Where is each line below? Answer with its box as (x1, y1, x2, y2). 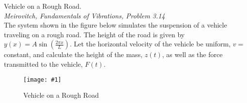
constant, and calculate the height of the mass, (4, 49, 143, 59)
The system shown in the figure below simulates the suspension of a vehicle (4, 20, 227, 30)
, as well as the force (162, 49, 223, 59)
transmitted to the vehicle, (4, 59, 83, 69)
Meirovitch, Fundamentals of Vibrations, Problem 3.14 (4, 10, 165, 20)
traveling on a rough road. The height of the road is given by (4, 29, 185, 39)
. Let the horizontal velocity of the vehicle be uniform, (70, 39, 231, 49)
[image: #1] (23, 76, 62, 83)
